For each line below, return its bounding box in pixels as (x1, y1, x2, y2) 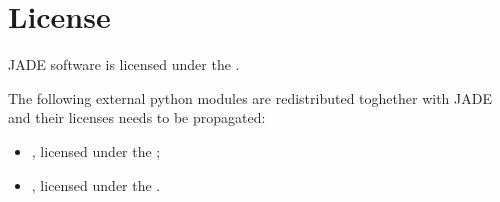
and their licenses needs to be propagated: (8, 107, 266, 128)
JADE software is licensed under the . (8, 54, 240, 75)
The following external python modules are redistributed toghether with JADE (8, 87, 492, 108)
